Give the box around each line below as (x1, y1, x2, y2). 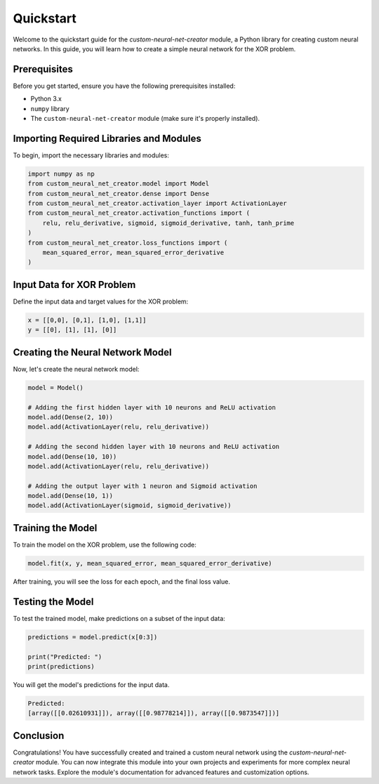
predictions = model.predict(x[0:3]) (27, 633, 158, 641)
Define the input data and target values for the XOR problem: (13, 297, 189, 306)
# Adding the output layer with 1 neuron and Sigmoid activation (27, 482, 258, 490)
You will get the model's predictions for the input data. (13, 680, 170, 688)
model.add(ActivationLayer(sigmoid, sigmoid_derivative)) (27, 502, 232, 509)
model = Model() (27, 384, 84, 391)
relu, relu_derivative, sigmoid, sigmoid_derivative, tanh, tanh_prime (42, 218, 295, 227)
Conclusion (13, 729, 65, 741)
